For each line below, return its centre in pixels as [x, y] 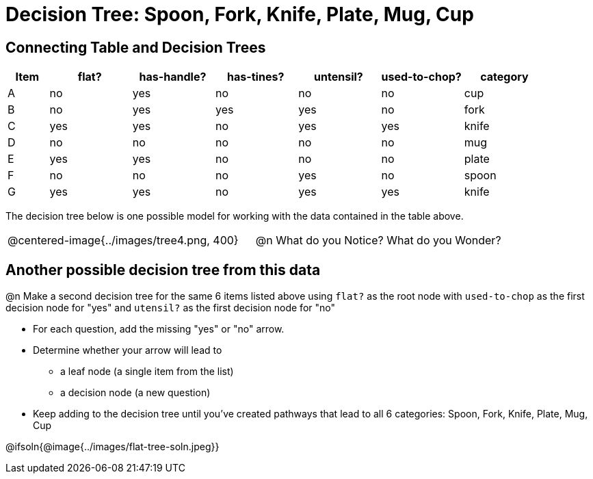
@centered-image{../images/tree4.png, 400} [123, 241]
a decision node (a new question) [135, 393]
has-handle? [173, 77]
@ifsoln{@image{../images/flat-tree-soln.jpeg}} [113, 447]
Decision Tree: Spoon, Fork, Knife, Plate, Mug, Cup [240, 14]
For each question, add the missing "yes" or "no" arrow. [159, 329]
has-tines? [256, 77]
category [504, 77]
